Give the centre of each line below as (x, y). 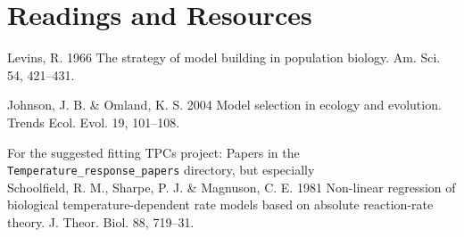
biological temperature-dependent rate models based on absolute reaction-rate (220, 204)
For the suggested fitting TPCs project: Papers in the (153, 152)
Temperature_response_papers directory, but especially (161, 170)
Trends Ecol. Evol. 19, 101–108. (94, 122)
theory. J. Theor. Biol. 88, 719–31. (101, 222)
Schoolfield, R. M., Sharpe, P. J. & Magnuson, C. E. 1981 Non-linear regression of (232, 187)
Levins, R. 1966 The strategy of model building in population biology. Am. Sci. (224, 57)
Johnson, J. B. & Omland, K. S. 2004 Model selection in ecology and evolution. (224, 105)
